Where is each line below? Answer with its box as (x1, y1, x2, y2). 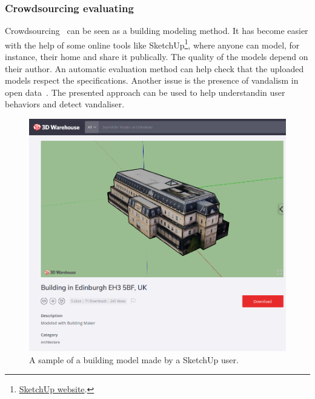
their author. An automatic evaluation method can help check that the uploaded (5, 62, 304, 75)
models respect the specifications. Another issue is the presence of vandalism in (5, 74, 299, 87)
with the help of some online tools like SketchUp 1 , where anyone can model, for (5, 36, 300, 51)
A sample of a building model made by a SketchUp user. (29, 353, 239, 366)
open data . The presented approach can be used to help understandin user (5, 85, 285, 98)
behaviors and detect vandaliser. (5, 98, 125, 110)
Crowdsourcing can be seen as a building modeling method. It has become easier (5, 24, 308, 37)
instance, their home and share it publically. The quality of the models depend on (5, 50, 308, 63)
